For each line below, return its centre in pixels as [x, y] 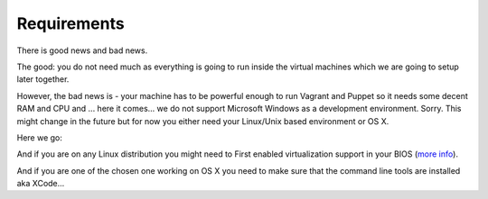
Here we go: [40, 137]
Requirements [71, 23]
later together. [43, 79]
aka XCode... [41, 184]
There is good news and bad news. [82, 50]
